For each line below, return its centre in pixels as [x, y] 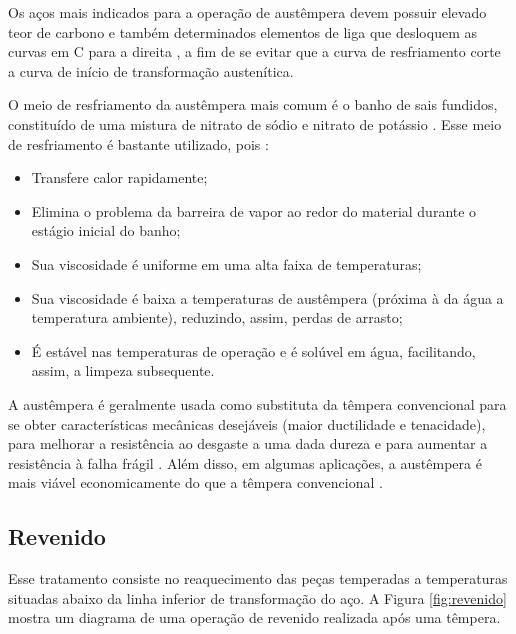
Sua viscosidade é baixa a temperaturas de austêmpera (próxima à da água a [267, 297]
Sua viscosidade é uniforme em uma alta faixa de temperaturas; [226, 263]
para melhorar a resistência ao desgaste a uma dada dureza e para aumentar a [248, 443]
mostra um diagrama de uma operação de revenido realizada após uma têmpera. [254, 617]
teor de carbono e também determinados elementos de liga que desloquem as [242, 31]
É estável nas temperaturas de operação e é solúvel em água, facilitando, [253, 350]
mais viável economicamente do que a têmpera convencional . [195, 482]
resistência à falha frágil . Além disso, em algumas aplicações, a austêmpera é [245, 462]
